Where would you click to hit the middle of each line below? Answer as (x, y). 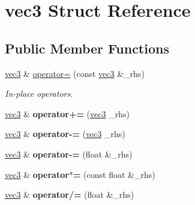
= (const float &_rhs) (114, 174)
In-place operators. (39, 93)
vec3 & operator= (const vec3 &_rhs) (75, 73)
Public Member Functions (87, 48)
